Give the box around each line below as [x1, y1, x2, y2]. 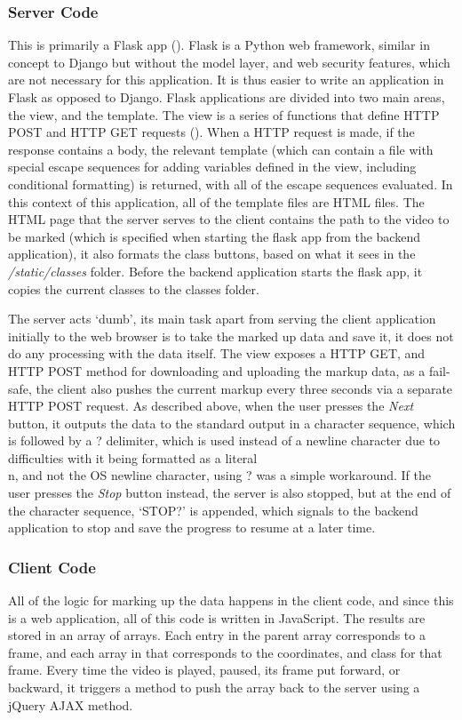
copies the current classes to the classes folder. [8, 279, 259, 298]
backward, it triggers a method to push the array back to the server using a [8, 678, 420, 697]
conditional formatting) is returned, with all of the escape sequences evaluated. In [8, 174, 453, 193]
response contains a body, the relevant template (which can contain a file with [8, 140, 434, 158]
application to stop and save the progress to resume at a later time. [8, 518, 376, 537]
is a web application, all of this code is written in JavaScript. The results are [8, 608, 426, 627]
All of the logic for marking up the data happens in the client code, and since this [8, 591, 454, 610]
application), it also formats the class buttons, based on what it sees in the [8, 244, 416, 263]
